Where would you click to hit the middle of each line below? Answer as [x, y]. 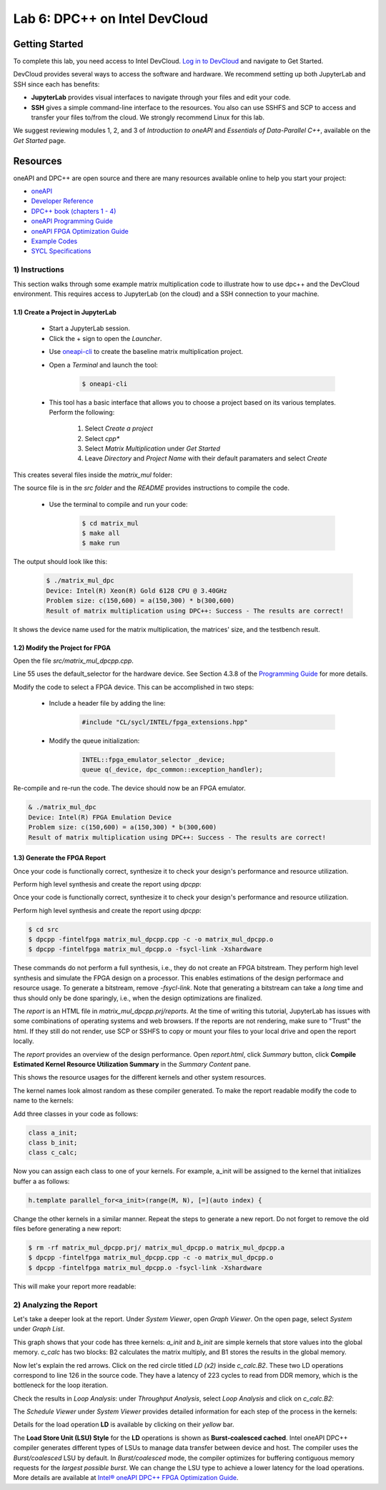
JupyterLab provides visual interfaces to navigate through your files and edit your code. [161, 97]
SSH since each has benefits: [56, 84]
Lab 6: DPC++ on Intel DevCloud [111, 19]
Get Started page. [39, 140]
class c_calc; [53, 1153]
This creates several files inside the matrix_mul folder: [93, 475]
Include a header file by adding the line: [107, 704]
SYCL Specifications [61, 251]
